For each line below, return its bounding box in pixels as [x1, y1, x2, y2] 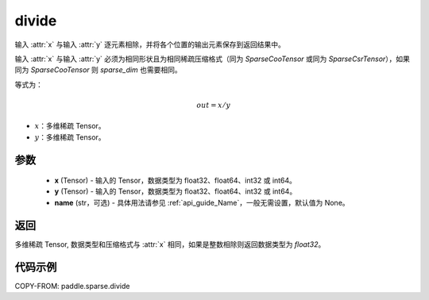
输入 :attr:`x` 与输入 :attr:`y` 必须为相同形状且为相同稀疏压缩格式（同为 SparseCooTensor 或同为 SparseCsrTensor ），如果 [14, 54, 411, 63]
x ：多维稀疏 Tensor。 [34, 121, 106, 131]
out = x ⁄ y [195, 100, 231, 110]
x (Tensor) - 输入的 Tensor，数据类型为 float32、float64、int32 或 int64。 [54, 175, 297, 186]
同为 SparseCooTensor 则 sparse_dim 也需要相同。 [14, 65, 182, 75]
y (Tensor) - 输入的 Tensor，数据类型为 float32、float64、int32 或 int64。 [54, 187, 297, 196]
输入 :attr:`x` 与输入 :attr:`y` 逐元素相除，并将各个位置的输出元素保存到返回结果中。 [14, 40, 286, 49]
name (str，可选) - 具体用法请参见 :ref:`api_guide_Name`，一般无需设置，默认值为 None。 [54, 198, 350, 207]
